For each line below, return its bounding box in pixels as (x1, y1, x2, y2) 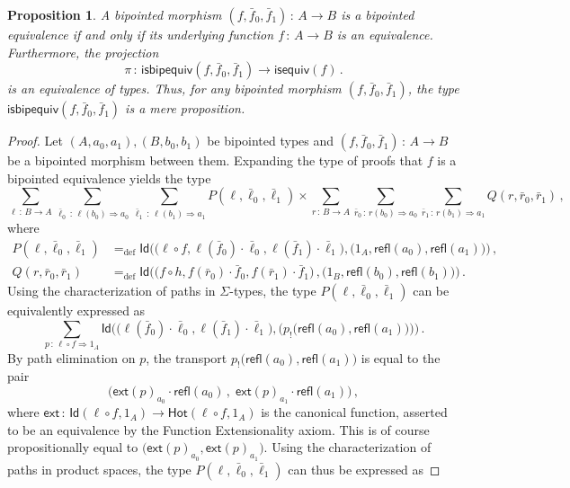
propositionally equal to (7, 438, 138, 457)
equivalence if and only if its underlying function (7, 25, 274, 43)
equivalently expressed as (7, 301, 146, 320)
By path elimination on (7, 348, 136, 367)
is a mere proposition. (125, 99, 245, 118)
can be (413, 281, 450, 300)
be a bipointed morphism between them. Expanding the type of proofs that (7, 151, 423, 170)
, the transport (146, 348, 227, 367)
